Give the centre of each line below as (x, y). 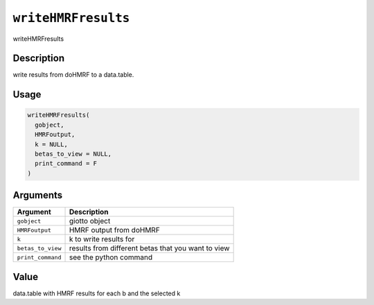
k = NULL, (52, 144)
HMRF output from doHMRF (115, 230)
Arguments (38, 195)
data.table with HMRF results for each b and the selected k (97, 293)
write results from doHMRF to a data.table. (73, 75)
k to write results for (102, 239)
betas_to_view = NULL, (73, 154)
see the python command (111, 257)
